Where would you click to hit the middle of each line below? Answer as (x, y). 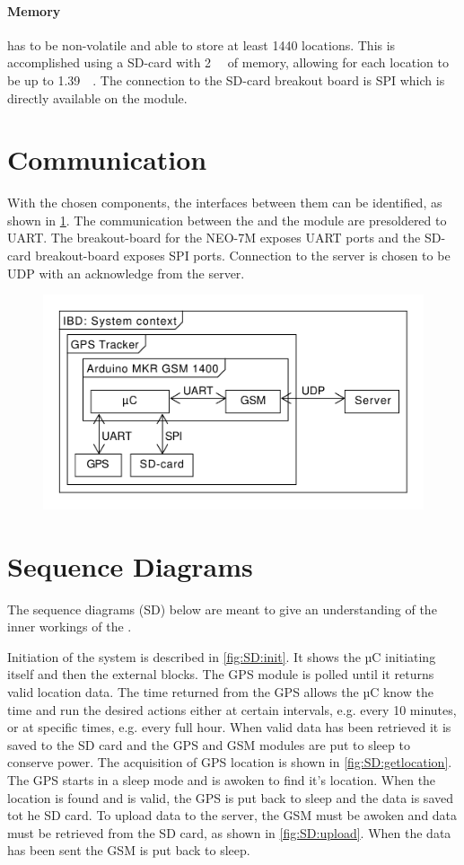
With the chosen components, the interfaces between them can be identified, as (225, 203)
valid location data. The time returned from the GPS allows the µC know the (220, 692)
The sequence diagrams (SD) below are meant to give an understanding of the (222, 609)
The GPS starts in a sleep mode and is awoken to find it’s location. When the (222, 780)
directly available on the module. (97, 97)
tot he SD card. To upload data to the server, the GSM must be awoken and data (232, 815)
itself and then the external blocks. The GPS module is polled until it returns (221, 674)
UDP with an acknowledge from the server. (126, 273)
